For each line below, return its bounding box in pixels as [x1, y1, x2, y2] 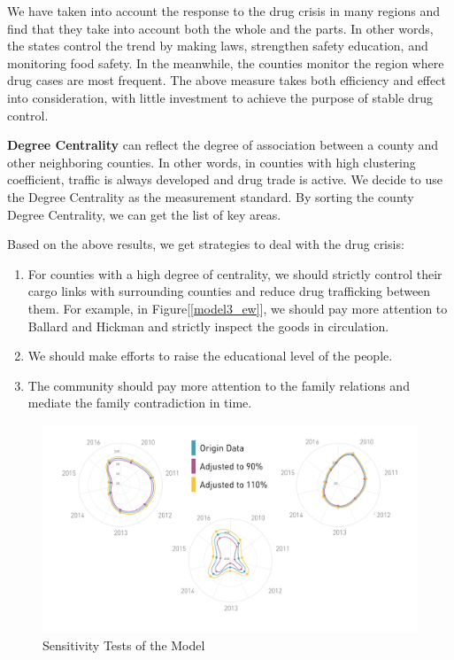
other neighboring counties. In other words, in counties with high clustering [7, 152, 416, 171]
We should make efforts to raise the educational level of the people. [27, 346, 393, 365]
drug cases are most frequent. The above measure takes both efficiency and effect [7, 71, 446, 89]
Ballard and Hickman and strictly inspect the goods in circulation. [27, 316, 389, 335]
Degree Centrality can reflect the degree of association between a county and [7, 136, 439, 154]
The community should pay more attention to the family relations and [27, 376, 410, 394]
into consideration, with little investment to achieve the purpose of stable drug [7, 88, 434, 106]
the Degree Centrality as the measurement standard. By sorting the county [7, 187, 414, 206]
